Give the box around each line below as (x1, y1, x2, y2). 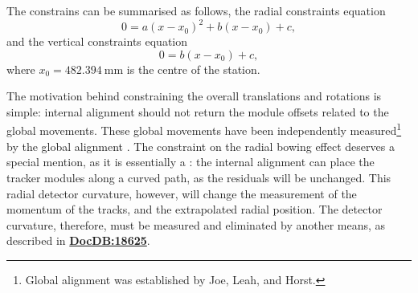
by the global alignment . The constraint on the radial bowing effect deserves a (6, 137, 395, 154)
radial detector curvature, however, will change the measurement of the (6, 185, 357, 201)
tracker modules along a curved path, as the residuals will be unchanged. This (6, 169, 391, 185)
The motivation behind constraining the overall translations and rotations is (6, 87, 382, 104)
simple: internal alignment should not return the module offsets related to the (6, 103, 389, 120)
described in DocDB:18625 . (6, 232, 150, 249)
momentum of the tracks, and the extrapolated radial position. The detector (6, 201, 383, 218)
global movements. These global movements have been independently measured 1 (6, 120, 402, 139)
